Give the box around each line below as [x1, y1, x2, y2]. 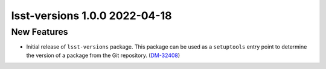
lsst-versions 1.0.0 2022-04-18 [11, 9, 172, 22]
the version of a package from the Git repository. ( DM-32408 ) [26, 52, 181, 59]
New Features [11, 26, 69, 37]
